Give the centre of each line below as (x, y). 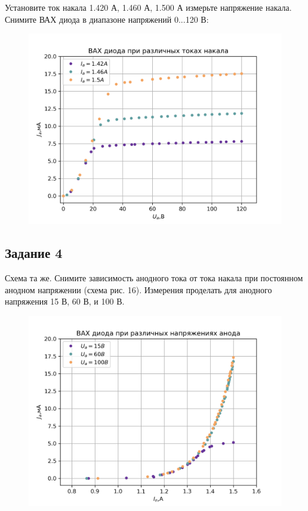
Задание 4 (34, 253)
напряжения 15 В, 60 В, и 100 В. (65, 301)
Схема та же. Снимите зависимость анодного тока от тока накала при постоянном (154, 277)
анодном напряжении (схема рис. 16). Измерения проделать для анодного (138, 289)
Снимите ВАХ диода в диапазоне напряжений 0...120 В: (107, 19)
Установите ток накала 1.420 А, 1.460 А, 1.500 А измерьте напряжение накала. (148, 7)
